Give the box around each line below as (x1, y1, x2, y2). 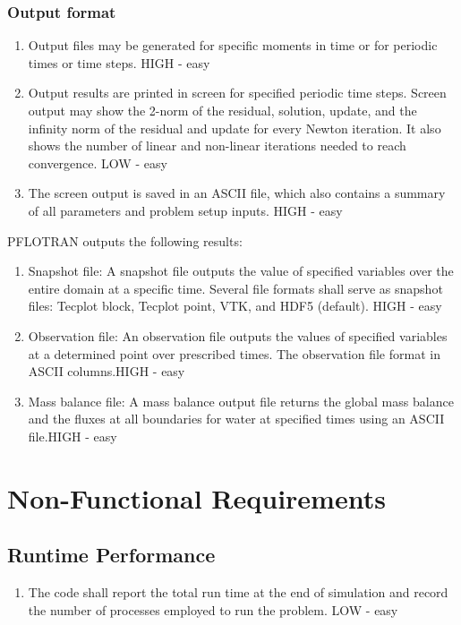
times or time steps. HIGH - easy (28, 53, 210, 72)
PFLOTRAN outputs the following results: (7, 231, 243, 250)
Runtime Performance (7, 541, 216, 569)
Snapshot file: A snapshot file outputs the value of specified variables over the (28, 261, 454, 280)
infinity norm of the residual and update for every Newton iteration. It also (28, 118, 441, 137)
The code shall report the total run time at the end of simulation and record (28, 583, 448, 602)
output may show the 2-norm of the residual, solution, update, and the (28, 101, 417, 119)
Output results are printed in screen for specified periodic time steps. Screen (28, 83, 447, 102)
